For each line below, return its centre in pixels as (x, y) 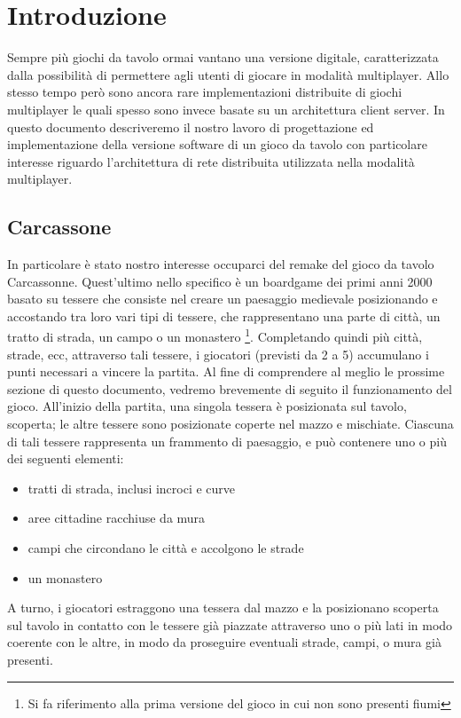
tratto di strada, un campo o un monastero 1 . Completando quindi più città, (215, 335)
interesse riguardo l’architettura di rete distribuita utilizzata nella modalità (211, 161)
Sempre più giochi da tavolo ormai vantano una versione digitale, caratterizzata (223, 57)
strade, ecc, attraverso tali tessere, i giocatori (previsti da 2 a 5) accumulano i (218, 354)
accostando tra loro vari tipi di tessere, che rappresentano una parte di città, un (224, 316)
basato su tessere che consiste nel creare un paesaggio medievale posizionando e (223, 299)
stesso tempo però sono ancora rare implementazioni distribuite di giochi (205, 92)
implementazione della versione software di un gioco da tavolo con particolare (217, 144)
